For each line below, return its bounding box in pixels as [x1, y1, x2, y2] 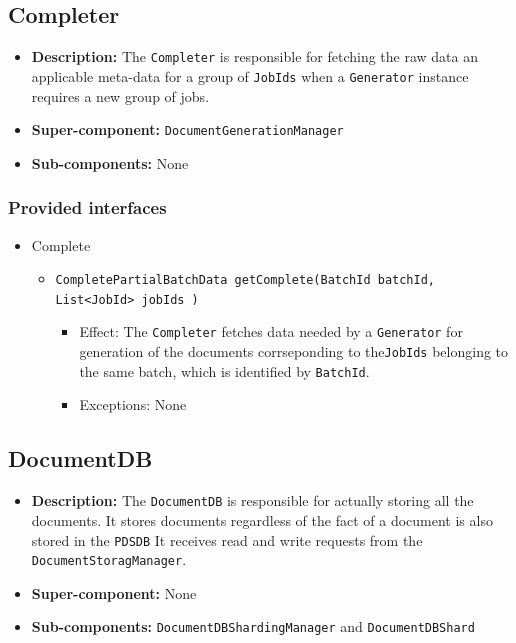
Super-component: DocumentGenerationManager [31, 119, 344, 140]
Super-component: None [31, 582, 197, 603]
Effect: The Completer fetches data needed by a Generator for [79, 321, 463, 342]
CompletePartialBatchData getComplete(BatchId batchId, [55, 273, 436, 288]
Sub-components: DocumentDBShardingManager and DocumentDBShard [31, 616, 475, 637]
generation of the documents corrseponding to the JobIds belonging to [79, 341, 509, 362]
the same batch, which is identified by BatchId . [79, 360, 370, 381]
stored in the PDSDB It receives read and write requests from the [31, 529, 423, 550]
